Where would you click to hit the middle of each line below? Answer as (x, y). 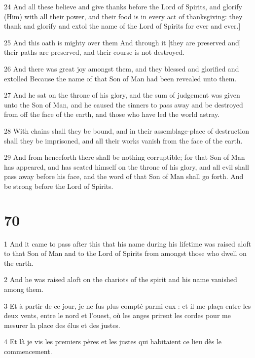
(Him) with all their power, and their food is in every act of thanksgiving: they (123, 16)
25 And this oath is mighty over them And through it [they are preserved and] (123, 42)
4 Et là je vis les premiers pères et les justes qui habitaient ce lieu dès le (113, 341)
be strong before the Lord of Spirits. (59, 186)
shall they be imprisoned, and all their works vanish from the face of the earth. (123, 140)
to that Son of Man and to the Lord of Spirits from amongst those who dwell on (125, 253)
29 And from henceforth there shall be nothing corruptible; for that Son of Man (125, 157)
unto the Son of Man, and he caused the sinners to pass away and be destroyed (124, 104)
